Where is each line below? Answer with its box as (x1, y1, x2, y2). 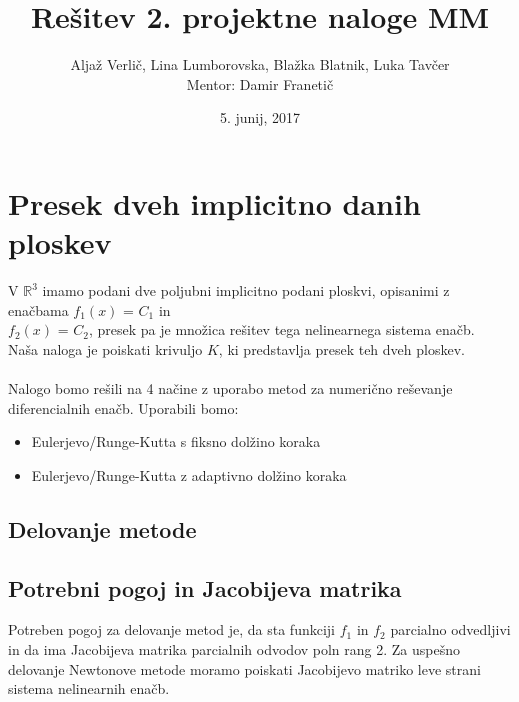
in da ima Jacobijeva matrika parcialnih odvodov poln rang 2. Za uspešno (8, 638, 461, 659)
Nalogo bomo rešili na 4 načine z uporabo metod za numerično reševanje (8, 378, 453, 398)
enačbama (8, 299, 69, 320)
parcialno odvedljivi (390, 619, 511, 640)
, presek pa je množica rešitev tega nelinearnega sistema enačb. (88, 319, 475, 340)
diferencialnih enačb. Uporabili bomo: (8, 397, 239, 418)
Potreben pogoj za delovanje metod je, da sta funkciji (8, 619, 335, 640)
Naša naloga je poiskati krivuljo (8, 338, 203, 359)
